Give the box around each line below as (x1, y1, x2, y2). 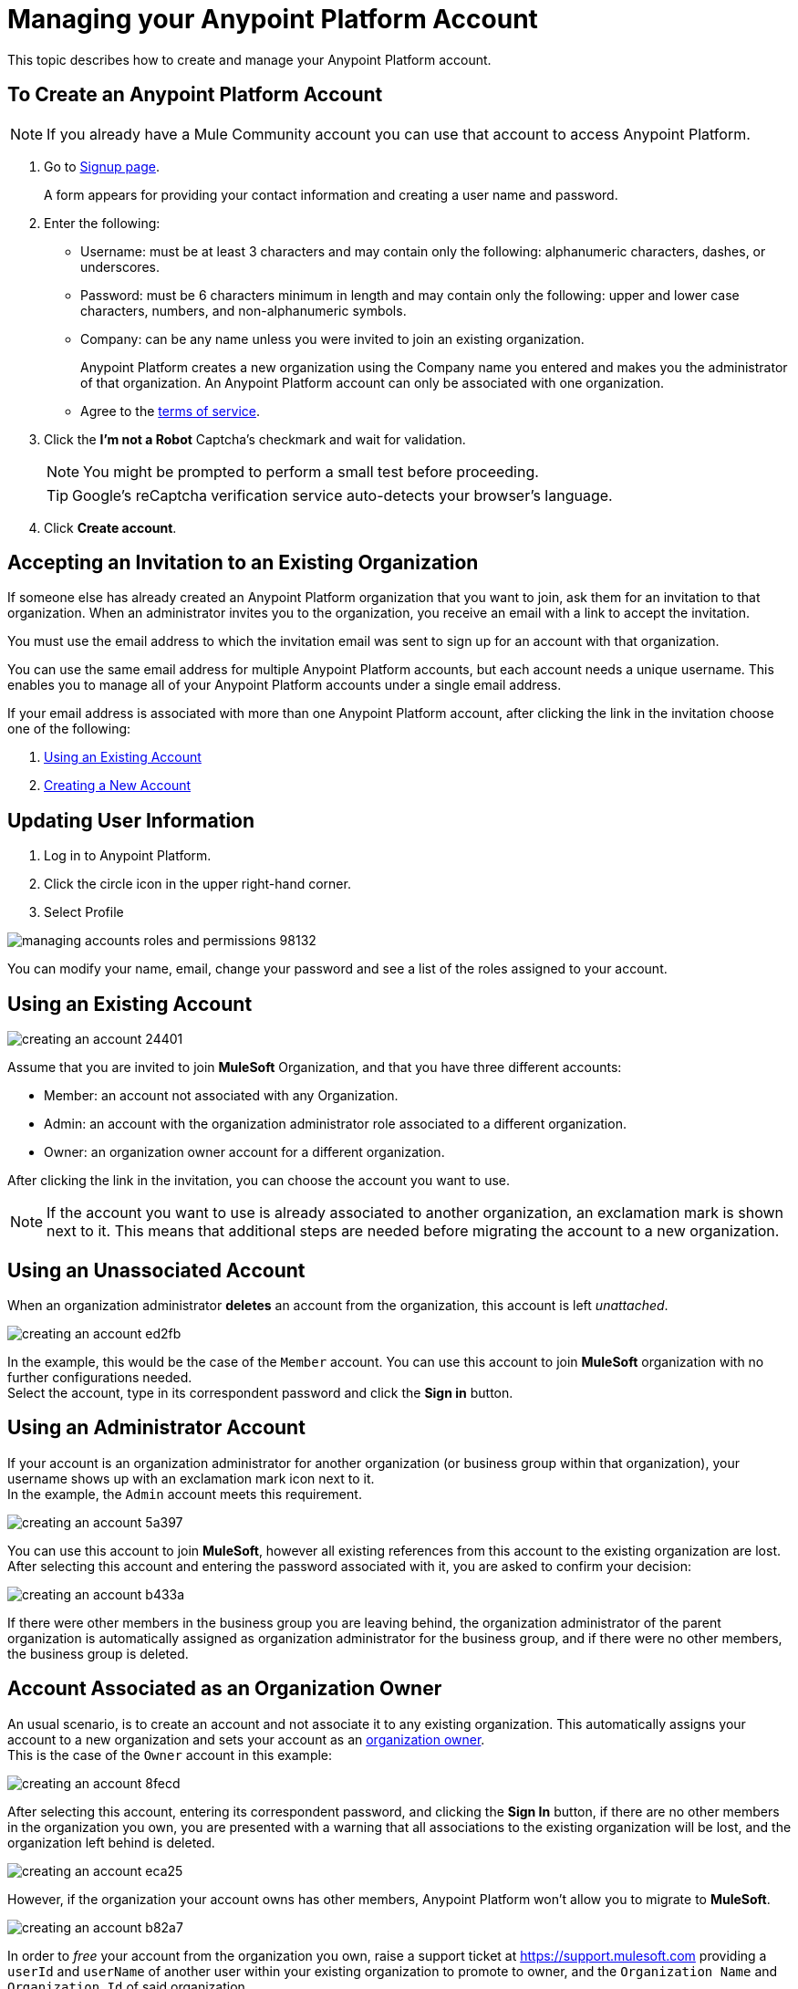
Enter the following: (44, 214, 161, 231)
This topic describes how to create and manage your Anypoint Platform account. (7, 51, 492, 68)
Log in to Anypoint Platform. (44, 848, 212, 864)
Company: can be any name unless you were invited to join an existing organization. (80, 330, 585, 347)
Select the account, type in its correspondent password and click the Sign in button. (7, 1384, 513, 1401)
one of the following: (7, 721, 131, 737)
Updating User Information (7, 808, 255, 832)
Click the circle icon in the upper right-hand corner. (44, 876, 351, 892)
